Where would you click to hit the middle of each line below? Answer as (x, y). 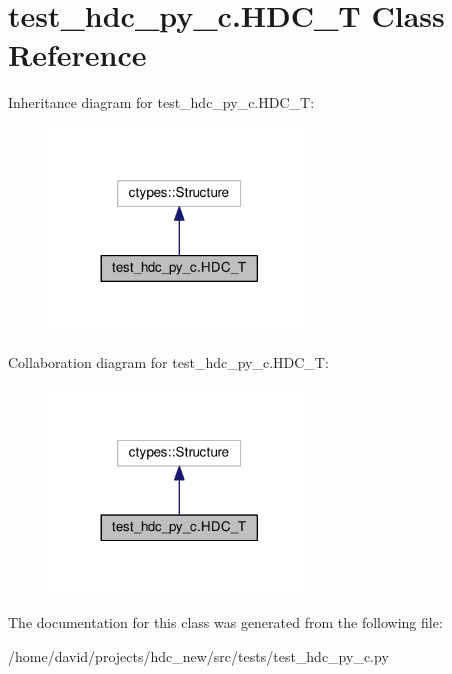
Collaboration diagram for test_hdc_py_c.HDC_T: (168, 362)
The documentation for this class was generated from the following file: (225, 622)
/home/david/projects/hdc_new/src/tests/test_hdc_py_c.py (198, 655)
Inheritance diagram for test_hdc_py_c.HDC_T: (161, 102)
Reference (77, 54)
